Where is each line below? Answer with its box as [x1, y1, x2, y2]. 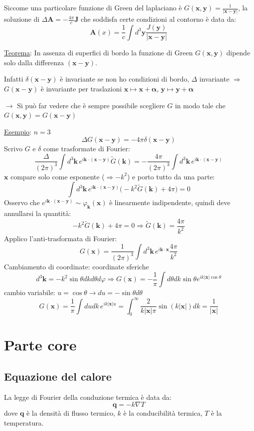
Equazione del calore [4, 369, 112, 384]
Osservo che [4, 197, 40, 208]
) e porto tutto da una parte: [127, 171, 215, 181]
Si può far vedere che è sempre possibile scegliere [17, 100, 165, 110]
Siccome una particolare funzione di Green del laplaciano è [4, 2, 182, 12]
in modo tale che [175, 100, 226, 110]
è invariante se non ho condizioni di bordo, [60, 74, 189, 84]
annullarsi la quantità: [4, 208, 71, 218]
